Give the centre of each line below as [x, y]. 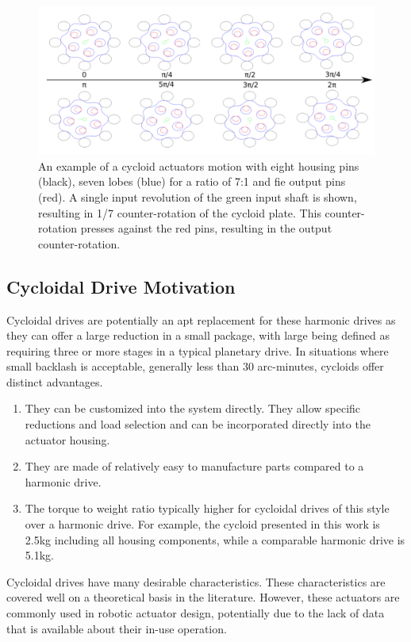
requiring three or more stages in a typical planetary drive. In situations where [198, 350]
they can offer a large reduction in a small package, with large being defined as [198, 335]
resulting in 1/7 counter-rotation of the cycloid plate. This [180, 212]
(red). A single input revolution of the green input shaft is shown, [198, 196]
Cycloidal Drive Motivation [121, 286]
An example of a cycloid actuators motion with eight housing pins [199, 165]
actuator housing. [67, 439]
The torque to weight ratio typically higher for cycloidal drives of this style [207, 508]
